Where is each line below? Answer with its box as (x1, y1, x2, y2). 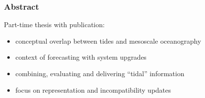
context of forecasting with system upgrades (15, 52, 147, 62)
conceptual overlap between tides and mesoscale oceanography (15, 35, 201, 46)
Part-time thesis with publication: (4, 19, 105, 30)
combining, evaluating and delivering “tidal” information (15, 68, 185, 78)
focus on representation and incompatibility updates (15, 84, 171, 95)
